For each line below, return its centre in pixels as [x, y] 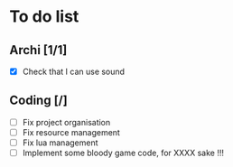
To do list [44, 17]
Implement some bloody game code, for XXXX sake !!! [123, 153]
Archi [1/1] [38, 50]
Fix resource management [71, 132]
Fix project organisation [66, 122]
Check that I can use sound [73, 71]
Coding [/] [38, 101]
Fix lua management [60, 143]
